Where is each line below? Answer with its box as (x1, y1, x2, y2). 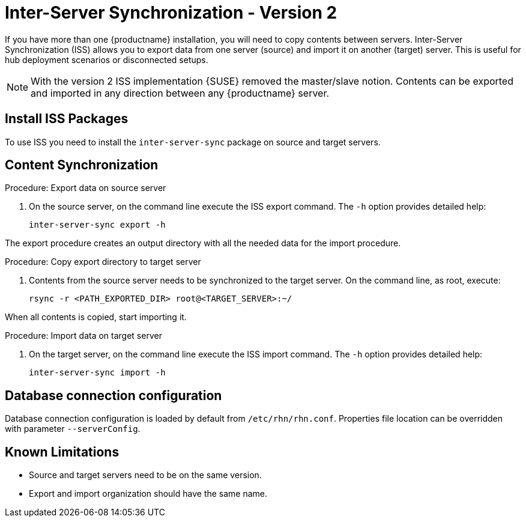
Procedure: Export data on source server (5, 183, 166, 193)
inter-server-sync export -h (29, 220, 166, 230)
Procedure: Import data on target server (5, 330, 162, 341)
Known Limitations (5, 444, 119, 460)
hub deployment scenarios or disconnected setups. (5, 54, 208, 65)
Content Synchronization (5, 157, 159, 173)
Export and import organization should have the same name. (29, 488, 268, 499)
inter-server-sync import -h (29, 368, 166, 378)
